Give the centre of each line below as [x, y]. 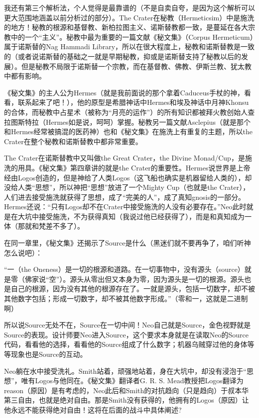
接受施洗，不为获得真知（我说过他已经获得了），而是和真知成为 [141, 216]
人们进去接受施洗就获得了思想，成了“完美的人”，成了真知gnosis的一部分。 [125, 197]
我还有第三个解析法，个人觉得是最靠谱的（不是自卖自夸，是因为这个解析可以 [129, 7]
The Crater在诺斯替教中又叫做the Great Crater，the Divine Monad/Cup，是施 [128, 158]
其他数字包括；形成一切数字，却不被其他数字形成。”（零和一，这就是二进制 [126, 298]
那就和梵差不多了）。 [51, 226]
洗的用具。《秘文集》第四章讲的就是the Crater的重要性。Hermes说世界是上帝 [127, 167]
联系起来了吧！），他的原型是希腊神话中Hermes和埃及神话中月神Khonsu [133, 102]
